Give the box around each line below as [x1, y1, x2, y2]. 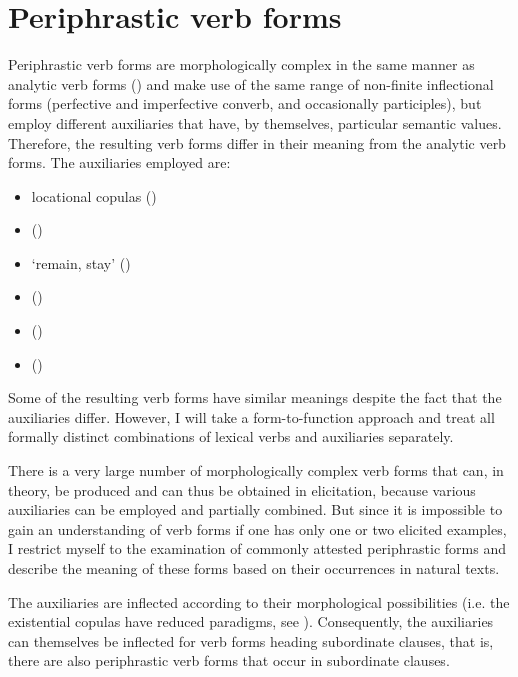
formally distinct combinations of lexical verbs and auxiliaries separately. [8, 426, 454, 447]
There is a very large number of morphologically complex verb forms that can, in [8, 460, 504, 481]
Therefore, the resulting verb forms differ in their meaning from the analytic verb [8, 132, 506, 153]
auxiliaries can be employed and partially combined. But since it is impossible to [8, 499, 503, 520]
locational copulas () [31, 185, 157, 206]
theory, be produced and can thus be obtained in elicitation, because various [8, 479, 476, 500]
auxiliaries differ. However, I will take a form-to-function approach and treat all [8, 406, 495, 427]
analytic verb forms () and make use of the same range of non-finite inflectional [8, 73, 494, 94]
